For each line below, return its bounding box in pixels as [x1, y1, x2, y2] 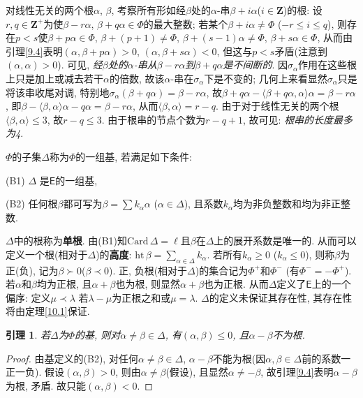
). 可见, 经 [57, 57, 103, 72]
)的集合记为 [195, 263, 249, 277]
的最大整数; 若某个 [143, 16, 228, 31]
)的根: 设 [283, 3, 323, 17]
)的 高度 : [96, 246, 132, 261]
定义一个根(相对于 [6, 246, 88, 261]
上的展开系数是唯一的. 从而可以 [214, 233, 357, 248]
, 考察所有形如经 [111, 3, 186, 17]
